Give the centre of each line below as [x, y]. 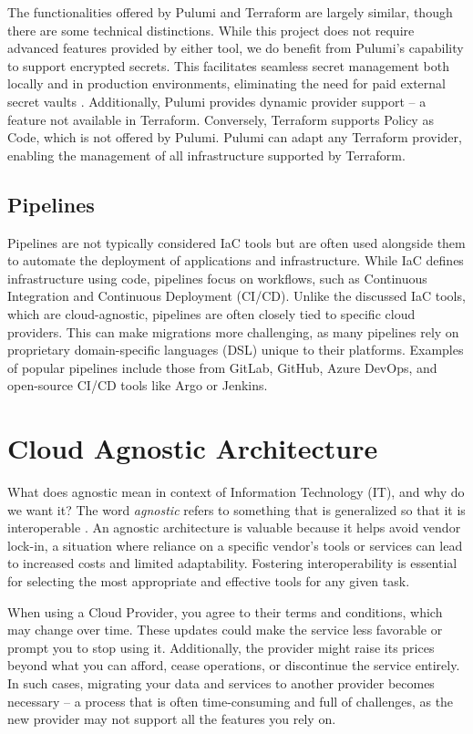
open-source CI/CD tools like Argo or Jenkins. [138, 385]
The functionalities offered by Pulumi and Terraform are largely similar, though [230, 12]
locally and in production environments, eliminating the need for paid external [226, 83]
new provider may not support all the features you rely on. [172, 719]
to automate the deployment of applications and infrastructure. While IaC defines [236, 260]
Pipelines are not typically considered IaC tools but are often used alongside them [236, 242]
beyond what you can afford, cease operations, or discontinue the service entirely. [234, 665]
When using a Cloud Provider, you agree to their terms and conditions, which [225, 611]
